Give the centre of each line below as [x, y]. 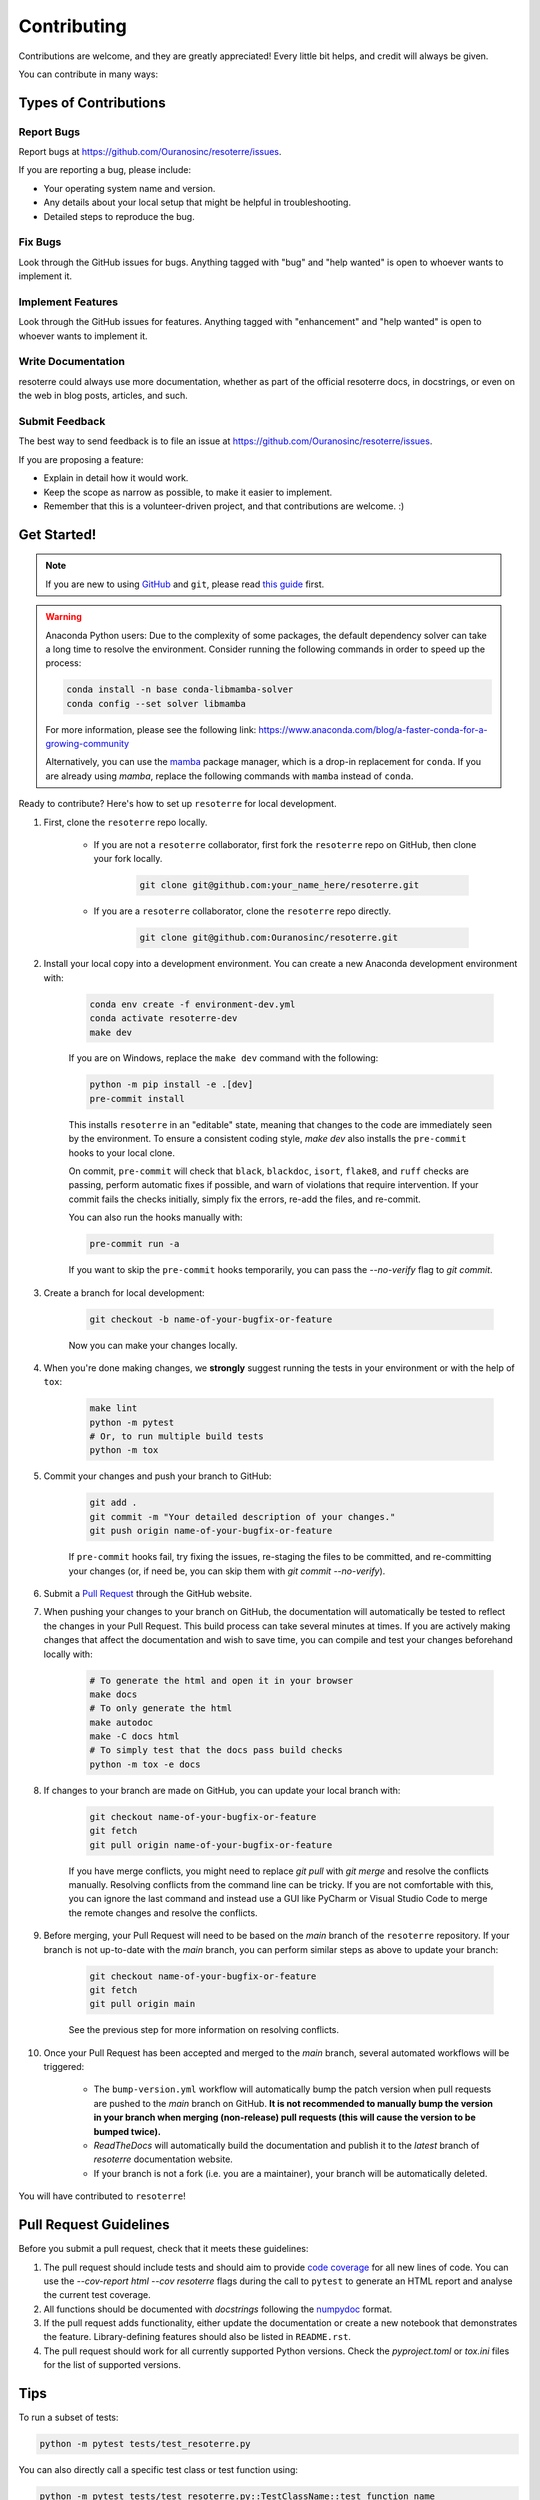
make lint [113, 1408]
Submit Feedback [62, 422]
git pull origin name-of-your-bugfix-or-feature [211, 1844]
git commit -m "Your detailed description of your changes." [242, 1516]
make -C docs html [134, 1736]
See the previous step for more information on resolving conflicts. [204, 2030]
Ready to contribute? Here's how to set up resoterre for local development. [177, 804]
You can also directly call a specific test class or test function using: [158, 2470]
